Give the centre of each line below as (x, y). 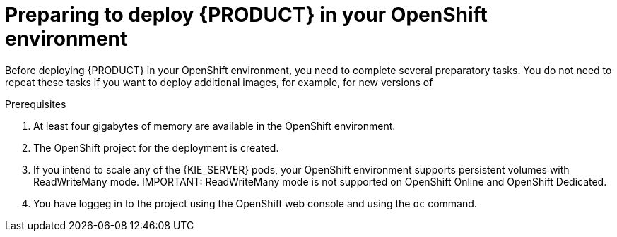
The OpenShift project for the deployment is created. (156, 147)
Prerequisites (36, 104)
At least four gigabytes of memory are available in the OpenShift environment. (215, 126)
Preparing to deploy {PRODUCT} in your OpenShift (246, 15)
